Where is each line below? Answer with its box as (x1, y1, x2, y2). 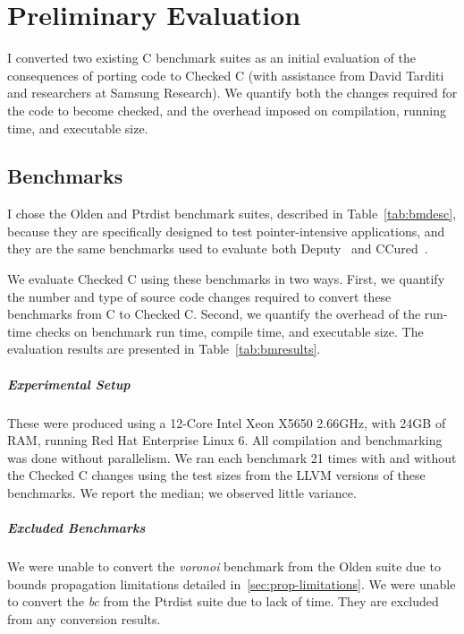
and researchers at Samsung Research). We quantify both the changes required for (7, 83, 458, 102)
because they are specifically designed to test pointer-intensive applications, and (7, 221, 445, 240)
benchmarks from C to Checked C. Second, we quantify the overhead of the (7, 304, 421, 323)
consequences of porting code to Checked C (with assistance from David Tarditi (7, 65, 444, 84)
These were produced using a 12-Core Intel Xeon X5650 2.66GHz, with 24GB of (7, 413, 446, 432)
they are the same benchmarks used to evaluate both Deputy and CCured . (7, 239, 428, 258)
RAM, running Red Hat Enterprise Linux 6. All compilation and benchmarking (7, 431, 443, 450)
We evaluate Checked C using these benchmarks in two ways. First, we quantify (7, 270, 445, 288)
